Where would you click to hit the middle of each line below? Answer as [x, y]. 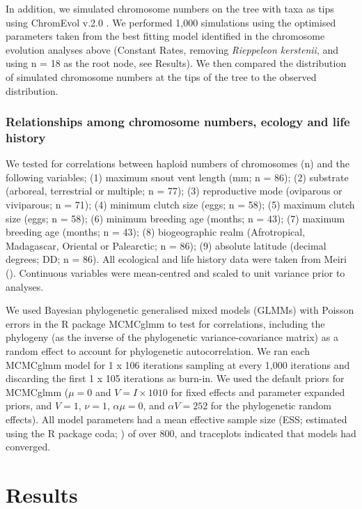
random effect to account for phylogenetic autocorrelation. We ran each [158, 351]
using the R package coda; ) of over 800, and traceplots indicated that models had [181, 433]
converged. [28, 447]
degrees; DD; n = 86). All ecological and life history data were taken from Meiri [176, 259]
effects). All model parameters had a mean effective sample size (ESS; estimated [176, 419]
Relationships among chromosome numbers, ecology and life [178, 122]
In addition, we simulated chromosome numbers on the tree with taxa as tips [170, 8]
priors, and [29, 405]
